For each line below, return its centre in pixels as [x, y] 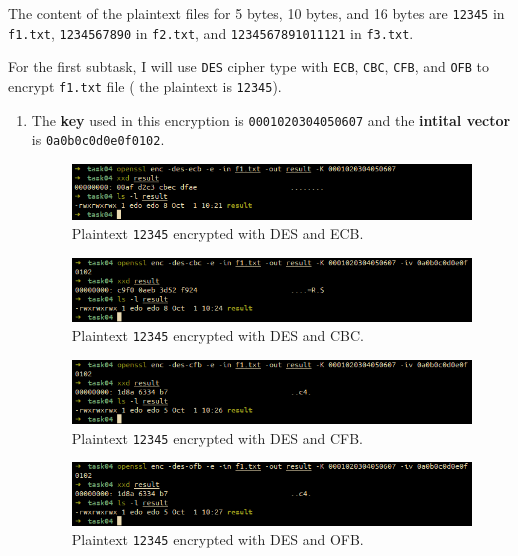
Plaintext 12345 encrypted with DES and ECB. [217, 233]
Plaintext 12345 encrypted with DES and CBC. [217, 335]
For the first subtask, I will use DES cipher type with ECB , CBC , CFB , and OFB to [249, 66]
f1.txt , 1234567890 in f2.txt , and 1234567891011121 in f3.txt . [211, 32]
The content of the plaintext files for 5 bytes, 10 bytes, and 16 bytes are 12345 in [256, 13]
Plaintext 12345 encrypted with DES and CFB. [217, 437]
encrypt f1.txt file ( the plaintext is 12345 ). [145, 85]
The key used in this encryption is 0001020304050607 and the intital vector [271, 119]
